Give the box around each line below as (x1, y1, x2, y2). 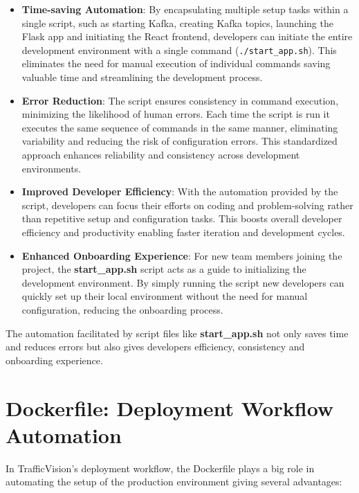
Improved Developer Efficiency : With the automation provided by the (21, 184, 338, 199)
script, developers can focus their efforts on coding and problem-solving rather (21, 197, 353, 212)
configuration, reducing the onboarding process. (21, 302, 223, 316)
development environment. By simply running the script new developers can (21, 275, 344, 289)
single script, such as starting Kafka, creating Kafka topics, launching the (21, 15, 333, 30)
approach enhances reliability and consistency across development (21, 147, 300, 161)
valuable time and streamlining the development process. (21, 70, 263, 84)
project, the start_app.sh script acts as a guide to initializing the (21, 262, 306, 276)
